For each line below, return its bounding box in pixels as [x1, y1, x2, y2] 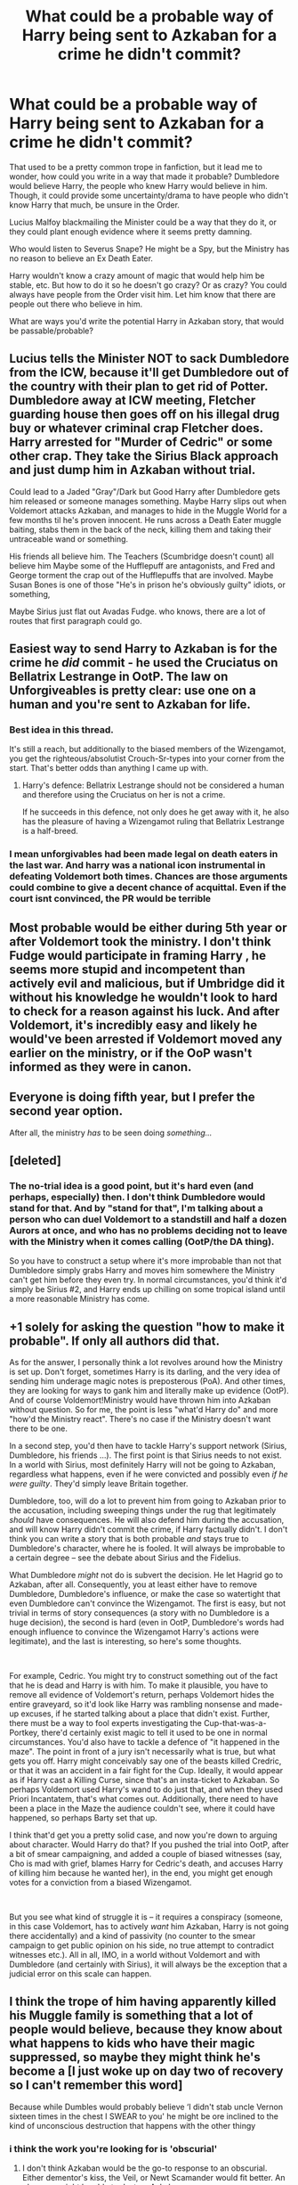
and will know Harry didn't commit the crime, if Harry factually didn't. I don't [9, 1524, 288, 1534]
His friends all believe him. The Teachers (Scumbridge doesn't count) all [9, 551, 274, 561]
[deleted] [9, 1152, 62, 1168]
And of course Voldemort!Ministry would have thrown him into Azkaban [9, 1395, 271, 1405]
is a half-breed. [21, 826, 78, 837]
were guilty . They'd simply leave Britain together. [9, 1478, 189, 1489]
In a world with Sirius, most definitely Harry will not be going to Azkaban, [9, 1460, 276, 1470]
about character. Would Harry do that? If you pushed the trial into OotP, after [9, 1839, 289, 1850]
